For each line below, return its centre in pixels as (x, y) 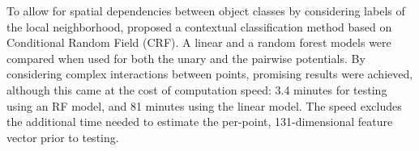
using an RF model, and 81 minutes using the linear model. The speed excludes (204, 105)
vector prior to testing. (63, 137)
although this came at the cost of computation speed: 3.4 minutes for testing (197, 89)
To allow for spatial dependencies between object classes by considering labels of (206, 10)
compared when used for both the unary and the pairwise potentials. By (186, 58)
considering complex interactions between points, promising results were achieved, (210, 74)
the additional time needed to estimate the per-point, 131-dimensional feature (200, 122)
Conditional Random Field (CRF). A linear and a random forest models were (199, 42)
